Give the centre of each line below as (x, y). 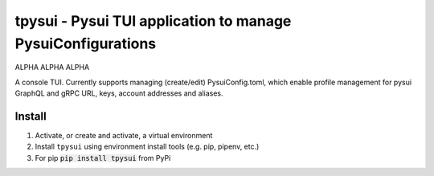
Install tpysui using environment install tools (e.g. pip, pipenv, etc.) (147, 147)
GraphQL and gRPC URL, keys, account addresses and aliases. (119, 93)
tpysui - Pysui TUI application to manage (153, 21)
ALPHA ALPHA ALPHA (52, 68)
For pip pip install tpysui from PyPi (103, 158)
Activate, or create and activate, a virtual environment (124, 136)
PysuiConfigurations (86, 43)
